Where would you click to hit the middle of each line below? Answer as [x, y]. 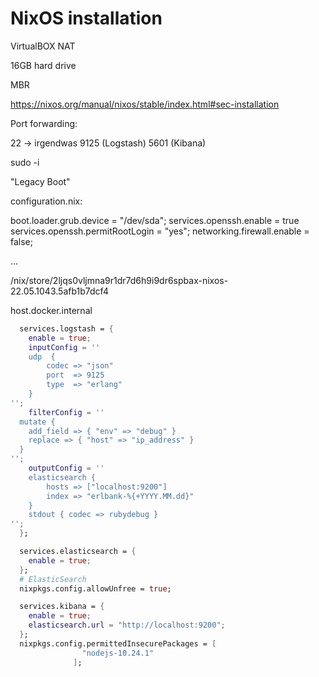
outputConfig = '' [66, 468]
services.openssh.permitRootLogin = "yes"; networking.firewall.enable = [160, 231]
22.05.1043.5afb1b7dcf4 [59, 291]
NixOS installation [86, 18]
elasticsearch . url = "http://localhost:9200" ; [127, 625]
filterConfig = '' [66, 412]
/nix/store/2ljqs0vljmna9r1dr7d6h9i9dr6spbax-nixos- [119, 280]
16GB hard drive [43, 65]
